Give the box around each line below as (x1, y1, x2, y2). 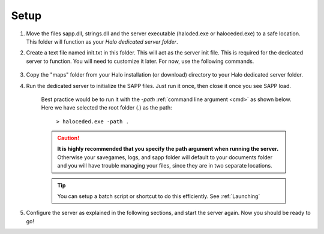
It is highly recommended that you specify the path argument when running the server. (57, 145, 279, 153)
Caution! (57, 135, 80, 142)
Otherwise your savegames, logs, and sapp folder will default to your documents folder (57, 153, 273, 161)
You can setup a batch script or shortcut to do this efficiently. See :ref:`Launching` (57, 193, 260, 200)
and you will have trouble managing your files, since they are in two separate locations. (57, 162, 272, 169)
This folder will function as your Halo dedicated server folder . (26, 38, 178, 45)
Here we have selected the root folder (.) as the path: (41, 104, 172, 111)
